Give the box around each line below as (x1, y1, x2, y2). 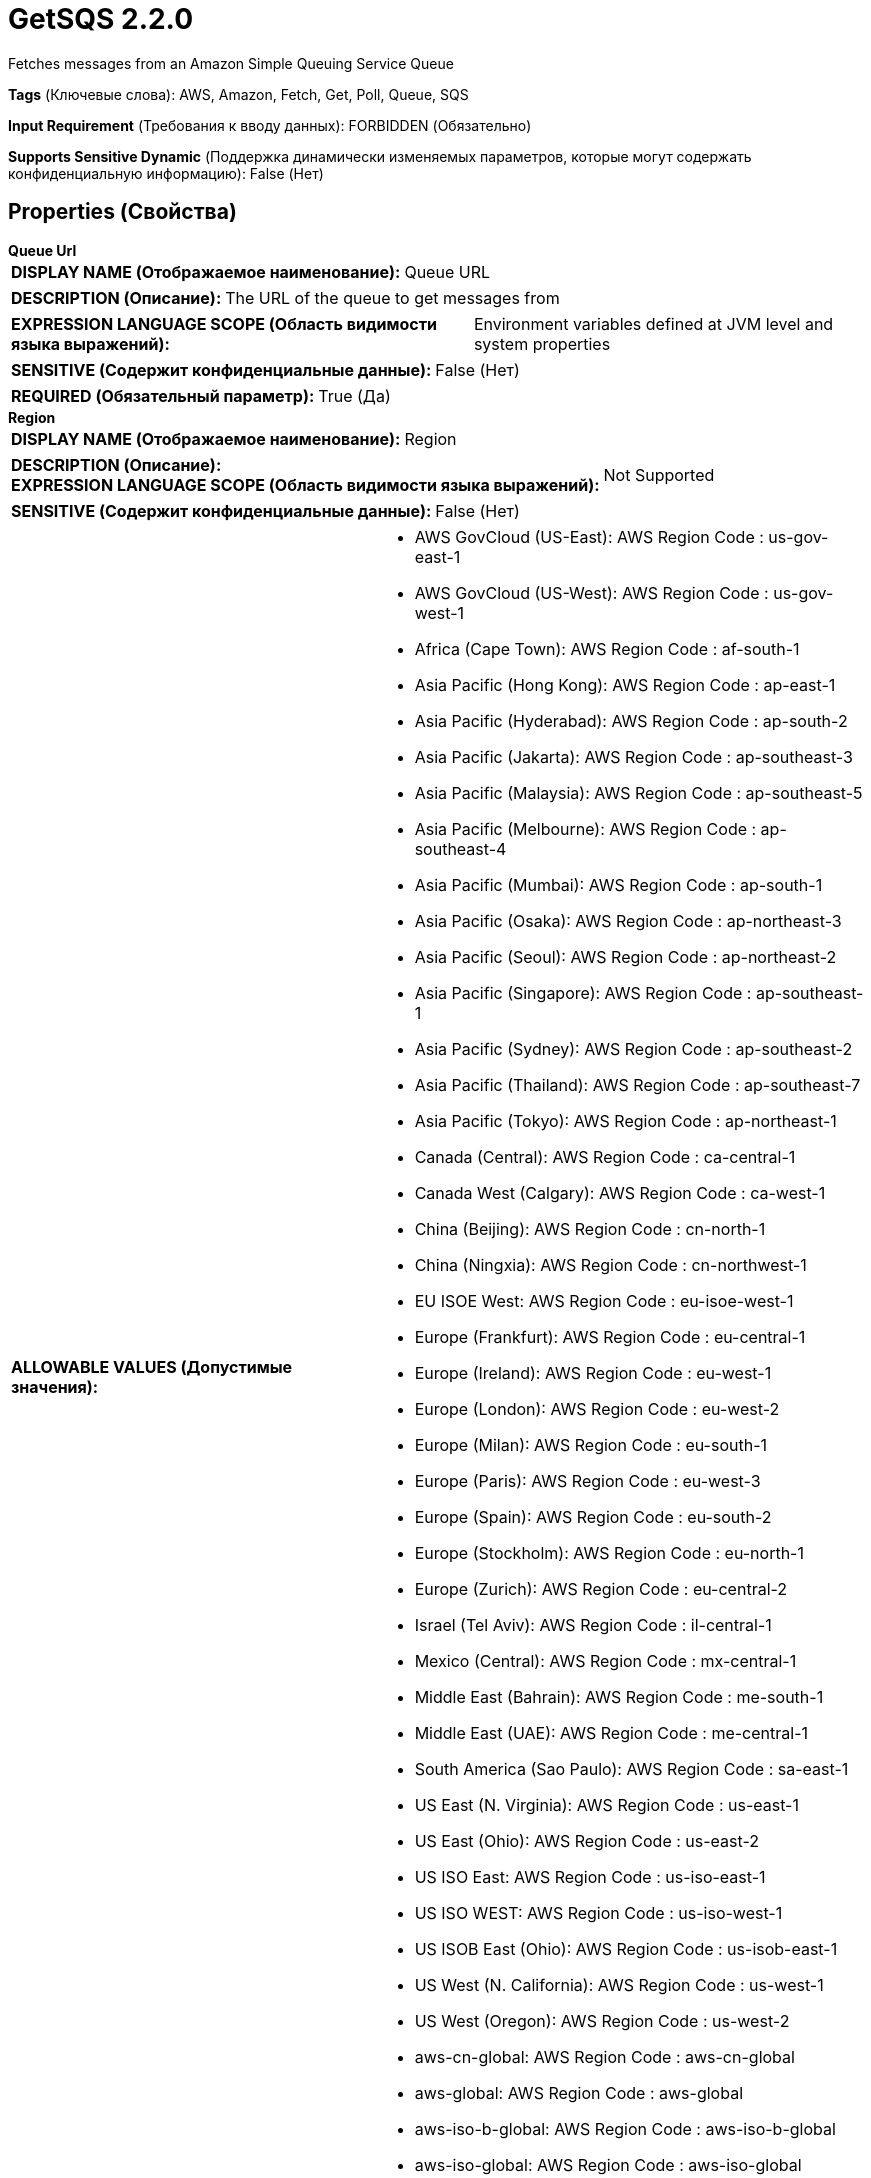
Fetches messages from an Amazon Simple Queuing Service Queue (8, 54, 454, 72)
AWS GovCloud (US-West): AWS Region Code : (414, 582, 769, 603)
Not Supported (603, 464, 715, 485)
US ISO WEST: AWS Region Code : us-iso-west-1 (414, 1902, 783, 1923)
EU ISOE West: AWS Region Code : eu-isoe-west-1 (414, 1290, 794, 1311)
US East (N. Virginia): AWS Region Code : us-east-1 (414, 1794, 799, 1815)
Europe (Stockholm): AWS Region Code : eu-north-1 (414, 1542, 804, 1563)
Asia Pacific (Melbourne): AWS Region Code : (414, 818, 757, 839)
